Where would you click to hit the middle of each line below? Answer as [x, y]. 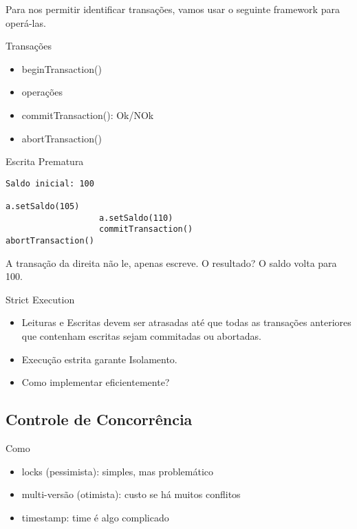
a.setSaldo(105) [43, 207]
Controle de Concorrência [99, 419]
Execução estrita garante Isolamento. [99, 359]
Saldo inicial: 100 [50, 183]
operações [42, 92]
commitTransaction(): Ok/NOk [88, 115]
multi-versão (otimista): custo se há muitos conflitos [131, 494]
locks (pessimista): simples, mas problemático [118, 471]
